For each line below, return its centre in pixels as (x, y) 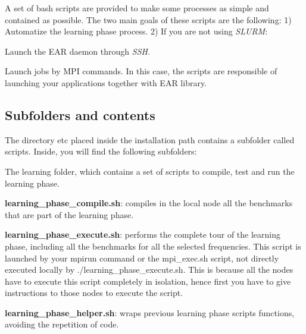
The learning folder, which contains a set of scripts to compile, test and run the (150, 171)
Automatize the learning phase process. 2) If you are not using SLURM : (136, 31)
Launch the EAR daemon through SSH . (77, 51)
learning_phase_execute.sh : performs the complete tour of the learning (143, 234)
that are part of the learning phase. (69, 214)
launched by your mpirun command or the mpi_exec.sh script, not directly (142, 258)
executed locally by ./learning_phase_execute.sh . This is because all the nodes (149, 270)
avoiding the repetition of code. (62, 324)
